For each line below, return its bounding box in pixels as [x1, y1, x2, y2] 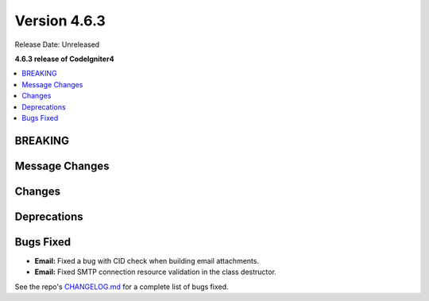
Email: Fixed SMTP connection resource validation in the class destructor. [34, 267, 277, 277]
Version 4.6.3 [14, 12, 106, 29]
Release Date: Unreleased [14, 40, 100, 49]
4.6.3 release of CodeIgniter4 [14, 54, 114, 64]
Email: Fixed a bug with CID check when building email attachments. [34, 256, 260, 265]
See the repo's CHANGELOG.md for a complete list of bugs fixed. [14, 282, 230, 291]
